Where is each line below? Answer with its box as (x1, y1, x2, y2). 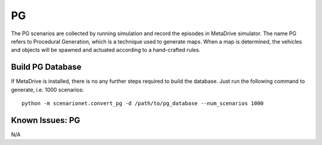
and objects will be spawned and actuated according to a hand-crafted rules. (11, 47, 201, 54)
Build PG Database (11, 62, 82, 72)
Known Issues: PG (11, 115, 80, 125)
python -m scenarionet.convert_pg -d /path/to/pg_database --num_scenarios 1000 (21, 100, 264, 107)
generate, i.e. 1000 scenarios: (11, 86, 84, 93)
